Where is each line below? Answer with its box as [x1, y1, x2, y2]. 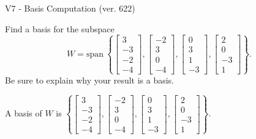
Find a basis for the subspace [5, 22, 115, 35]
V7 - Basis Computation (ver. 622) [5, 2, 135, 14]
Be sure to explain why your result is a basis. [5, 73, 175, 86]
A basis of [5, 107, 42, 119]
